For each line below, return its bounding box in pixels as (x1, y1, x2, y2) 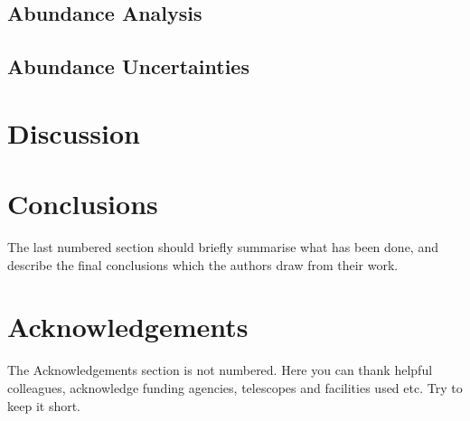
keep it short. (7, 396, 81, 415)
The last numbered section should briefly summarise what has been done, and (7, 238, 438, 257)
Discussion (7, 114, 140, 151)
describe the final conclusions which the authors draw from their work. (7, 255, 399, 274)
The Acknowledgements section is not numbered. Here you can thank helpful (7, 360, 433, 379)
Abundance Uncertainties (7, 52, 249, 80)
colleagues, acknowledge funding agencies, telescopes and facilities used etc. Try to (7, 378, 463, 397)
